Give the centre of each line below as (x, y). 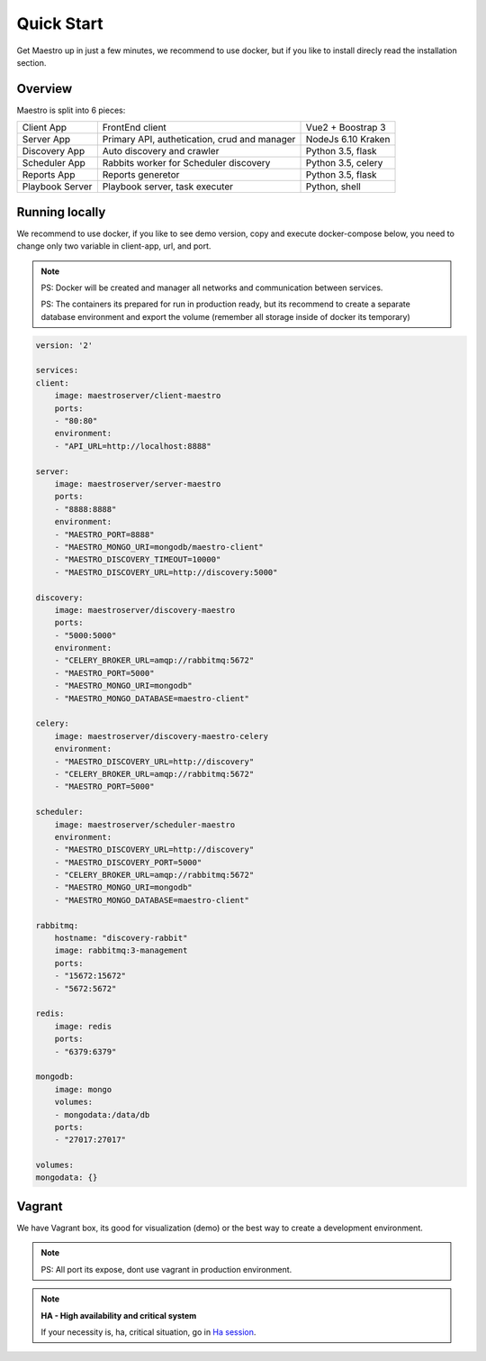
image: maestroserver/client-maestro (138, 396)
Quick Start (60, 23)
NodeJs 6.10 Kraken (348, 140)
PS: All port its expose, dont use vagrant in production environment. (166, 1269)
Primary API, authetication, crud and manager (199, 140)
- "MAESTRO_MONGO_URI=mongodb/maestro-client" (159, 547)
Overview (45, 89)
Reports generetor (141, 175)
